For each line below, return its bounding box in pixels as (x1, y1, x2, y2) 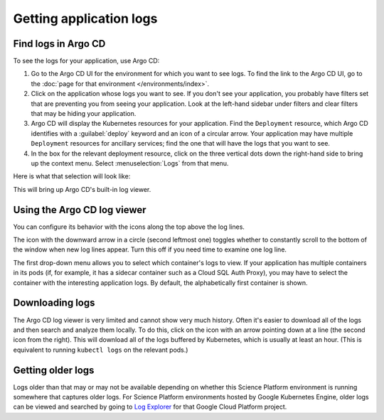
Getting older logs (13, 364, 95, 376)
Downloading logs (13, 297, 95, 309)
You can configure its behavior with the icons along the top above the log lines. (13, 222, 245, 231)
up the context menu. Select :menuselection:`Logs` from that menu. (31, 158, 229, 167)
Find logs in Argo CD (13, 38, 106, 50)
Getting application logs (13, 11, 158, 26)
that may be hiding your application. (31, 109, 137, 118)
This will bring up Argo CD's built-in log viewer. (13, 185, 151, 193)
